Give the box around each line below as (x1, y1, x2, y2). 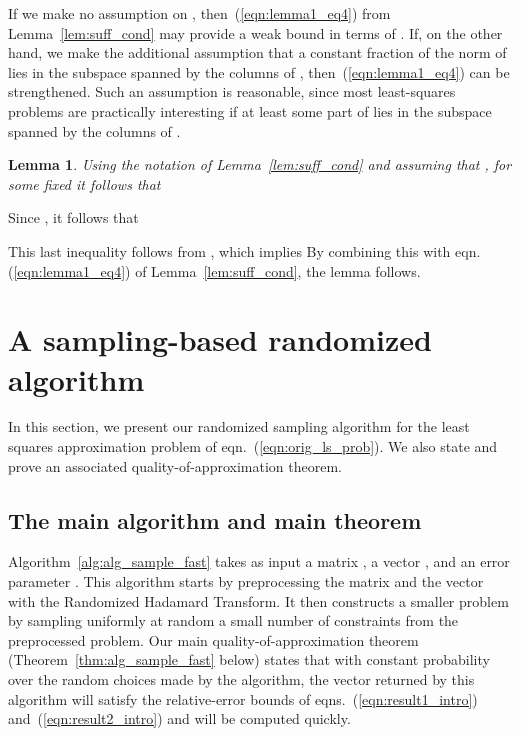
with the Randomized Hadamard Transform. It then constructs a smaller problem (8, 590, 509, 611)
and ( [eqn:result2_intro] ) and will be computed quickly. (8, 708, 351, 729)
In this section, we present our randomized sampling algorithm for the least (8, 416, 470, 437)
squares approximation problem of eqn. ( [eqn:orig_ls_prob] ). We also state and (8, 436, 498, 457)
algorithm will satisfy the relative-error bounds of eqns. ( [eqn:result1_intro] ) (8, 688, 478, 709)
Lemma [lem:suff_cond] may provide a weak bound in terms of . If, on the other (8, 22, 503, 43)
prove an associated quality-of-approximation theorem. (8, 455, 342, 476)
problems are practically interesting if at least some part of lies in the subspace (8, 100, 492, 121)
